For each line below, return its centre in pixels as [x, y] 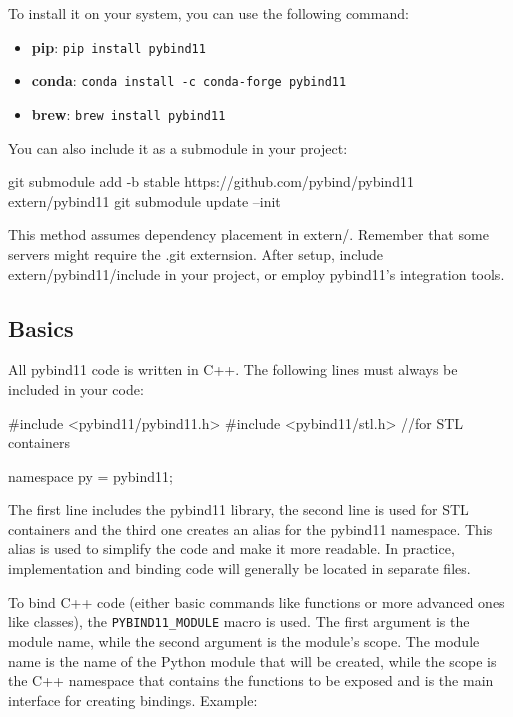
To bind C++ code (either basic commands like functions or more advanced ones [256, 601]
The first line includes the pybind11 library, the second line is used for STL [238, 509]
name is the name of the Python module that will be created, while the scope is [252, 660]
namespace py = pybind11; [90, 475]
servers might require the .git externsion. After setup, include [196, 253]
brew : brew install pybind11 [128, 113]
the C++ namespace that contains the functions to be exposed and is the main [251, 680]
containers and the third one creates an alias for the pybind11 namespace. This [250, 528]
